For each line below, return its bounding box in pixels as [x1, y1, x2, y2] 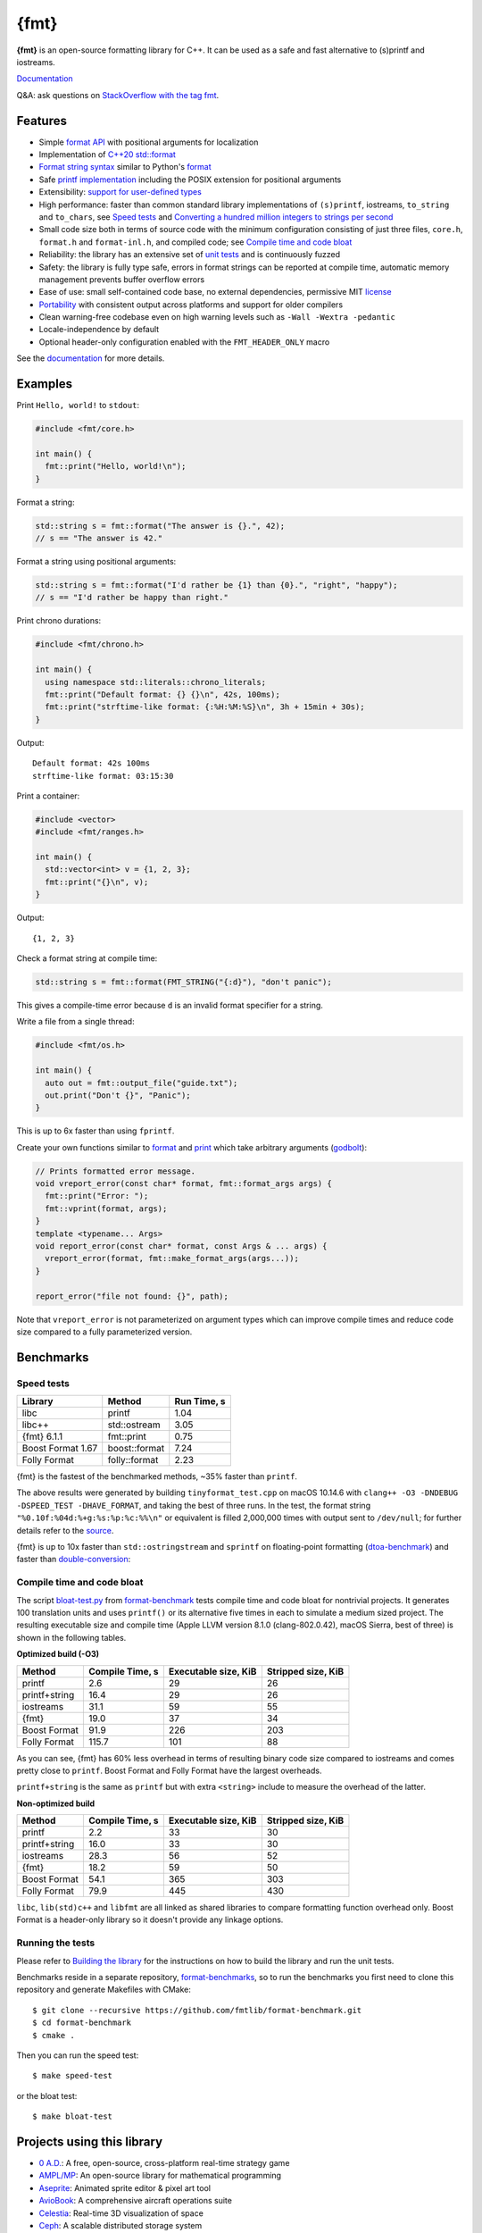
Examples [16, 376, 73, 392]
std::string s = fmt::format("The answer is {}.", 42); [35, 521, 286, 531]
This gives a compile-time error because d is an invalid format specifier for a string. [16, 999, 323, 1010]
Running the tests [16, 1936, 96, 1949]
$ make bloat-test [32, 2112, 113, 2121]
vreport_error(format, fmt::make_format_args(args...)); [45, 1253, 299, 1264]
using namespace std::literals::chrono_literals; [45, 677, 267, 687]
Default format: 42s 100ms [32, 758, 151, 768]
